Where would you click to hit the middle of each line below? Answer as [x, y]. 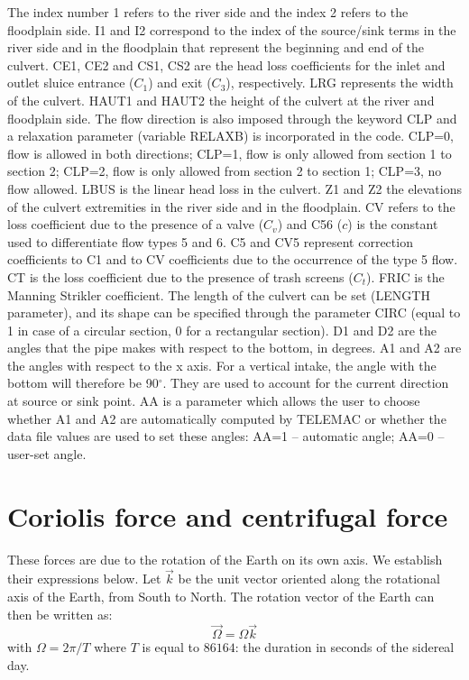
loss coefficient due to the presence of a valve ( [136, 224]
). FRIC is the [405, 276]
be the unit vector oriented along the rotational [309, 579]
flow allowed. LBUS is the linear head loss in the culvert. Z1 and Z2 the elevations [234, 188]
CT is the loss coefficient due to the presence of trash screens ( [180, 276]
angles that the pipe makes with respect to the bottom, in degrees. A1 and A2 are [234, 348]
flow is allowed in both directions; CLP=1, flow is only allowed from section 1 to [230, 153]
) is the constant [393, 224]
